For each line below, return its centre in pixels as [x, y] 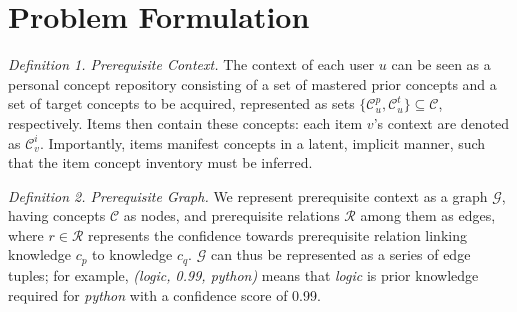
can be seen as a [441, 64]
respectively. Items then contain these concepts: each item [185, 122]
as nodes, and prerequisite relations [231, 215]
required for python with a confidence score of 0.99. [164, 294]
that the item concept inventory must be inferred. [160, 162]
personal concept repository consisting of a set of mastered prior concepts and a [252, 83]
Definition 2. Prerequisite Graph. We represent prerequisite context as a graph [248, 195]
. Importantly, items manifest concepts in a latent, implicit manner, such [262, 142]
